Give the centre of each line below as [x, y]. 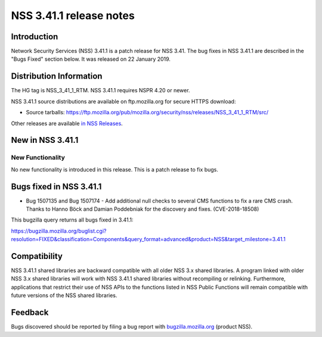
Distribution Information [57, 77]
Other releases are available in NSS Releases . [67, 123]
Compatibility [37, 256]
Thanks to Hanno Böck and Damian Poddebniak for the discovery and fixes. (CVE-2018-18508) [143, 209]
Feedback [30, 313]
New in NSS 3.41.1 [45, 140]
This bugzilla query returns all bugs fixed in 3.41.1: [72, 220]
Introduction [35, 37]
